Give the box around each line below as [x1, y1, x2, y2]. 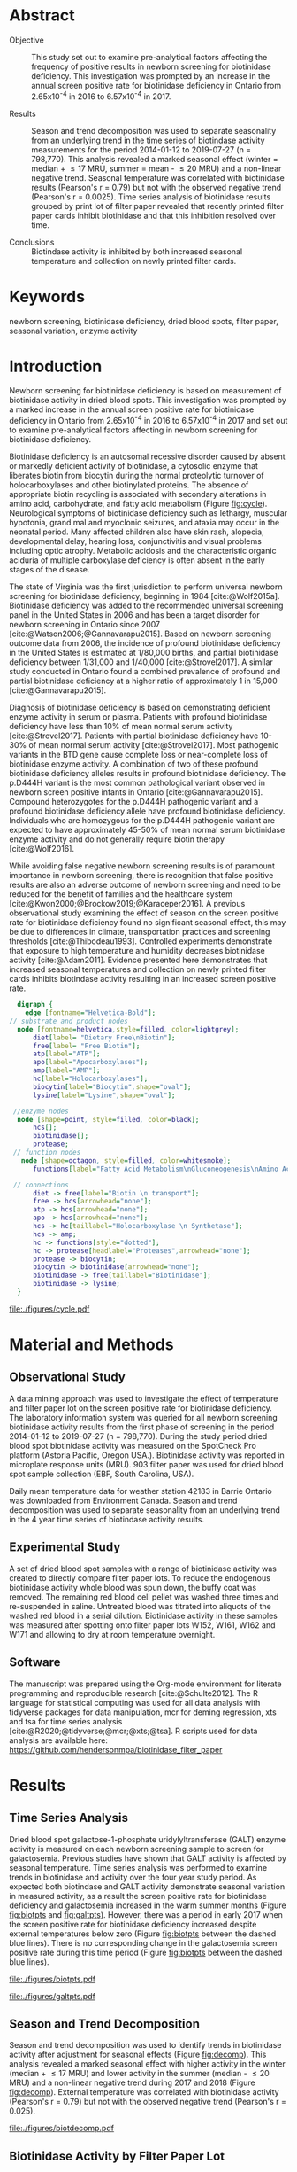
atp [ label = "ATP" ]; [32, 1049, 101, 1059]
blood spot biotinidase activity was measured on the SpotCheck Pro [9, 1440, 256, 1451]
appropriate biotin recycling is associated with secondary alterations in [9, 489, 267, 500]
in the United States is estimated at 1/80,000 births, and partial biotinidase [9, 648, 278, 658]
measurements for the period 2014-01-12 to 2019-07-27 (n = [31, 144, 252, 155]
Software [9, 1654, 61, 1670]
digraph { [17, 1000, 53, 1009]
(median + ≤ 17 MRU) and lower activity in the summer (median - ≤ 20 [9, 2068, 270, 2079]
